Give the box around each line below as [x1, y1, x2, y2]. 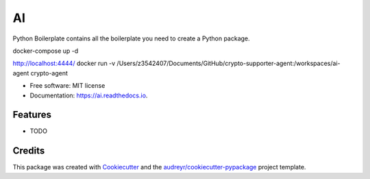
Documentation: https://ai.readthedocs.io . [29, 91, 148, 99]
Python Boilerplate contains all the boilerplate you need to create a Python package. [12, 34, 250, 43]
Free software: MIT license [29, 82, 106, 90]
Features [12, 109, 51, 121]
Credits [12, 145, 45, 157]
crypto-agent [30, 69, 69, 77]
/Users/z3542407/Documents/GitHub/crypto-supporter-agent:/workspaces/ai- [116, 59, 341, 68]
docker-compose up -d [12, 47, 79, 55]
